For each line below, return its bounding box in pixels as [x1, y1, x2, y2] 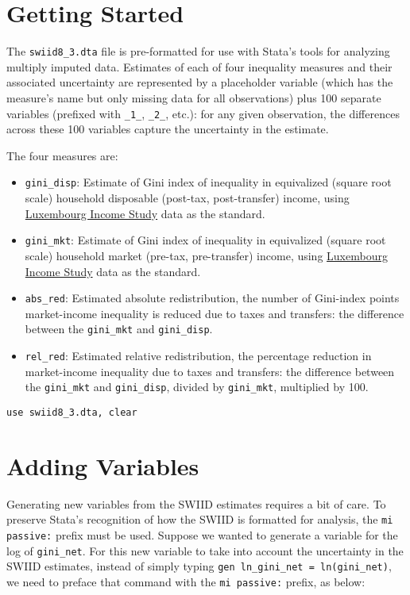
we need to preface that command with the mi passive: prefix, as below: [6, 573, 366, 589]
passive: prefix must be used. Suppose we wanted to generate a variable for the [6, 526, 398, 543]
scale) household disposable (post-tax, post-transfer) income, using [25, 190, 350, 206]
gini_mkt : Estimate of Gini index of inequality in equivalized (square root [25, 232, 386, 248]
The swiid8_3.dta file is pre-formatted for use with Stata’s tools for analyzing [6, 43, 390, 59]
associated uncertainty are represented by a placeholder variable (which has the [6, 74, 393, 90]
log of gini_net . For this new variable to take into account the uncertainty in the [6, 542, 404, 559]
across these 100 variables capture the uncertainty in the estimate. [6, 121, 329, 137]
